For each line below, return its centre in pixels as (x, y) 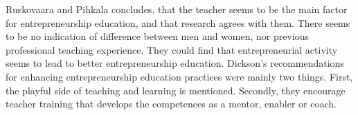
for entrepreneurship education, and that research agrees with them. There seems (178, 22)
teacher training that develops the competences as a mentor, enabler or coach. (171, 104)
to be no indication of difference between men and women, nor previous (158, 36)
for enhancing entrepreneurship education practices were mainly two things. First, (179, 76)
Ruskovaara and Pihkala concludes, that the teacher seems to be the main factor (177, 9)
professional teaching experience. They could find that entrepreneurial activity (172, 49)
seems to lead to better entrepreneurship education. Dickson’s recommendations (175, 63)
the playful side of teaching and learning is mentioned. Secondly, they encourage (176, 90)
